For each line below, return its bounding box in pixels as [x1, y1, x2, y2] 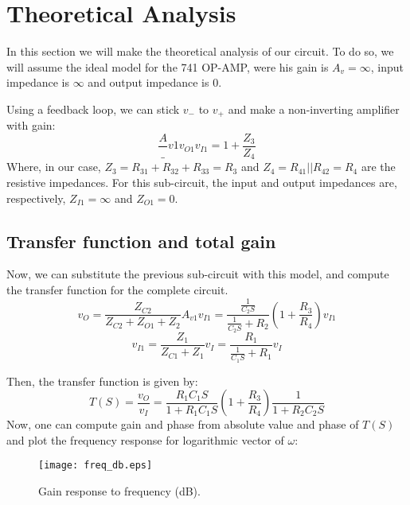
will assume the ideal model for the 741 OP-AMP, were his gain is [6, 58, 329, 75]
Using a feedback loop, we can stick [6, 100, 180, 117]
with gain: [6, 117, 56, 134]
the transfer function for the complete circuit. [6, 282, 228, 298]
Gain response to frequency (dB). [38, 483, 201, 499]
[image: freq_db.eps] [38, 460, 153, 472]
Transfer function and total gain [6, 228, 276, 253]
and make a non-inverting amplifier [228, 100, 400, 117]
